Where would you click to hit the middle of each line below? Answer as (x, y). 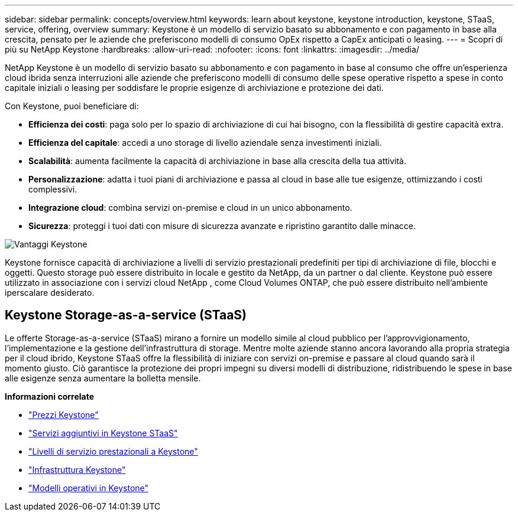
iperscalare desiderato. (50, 293)
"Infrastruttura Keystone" (77, 469)
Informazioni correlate (50, 396)
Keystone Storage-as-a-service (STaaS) (126, 315)
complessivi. (53, 189)
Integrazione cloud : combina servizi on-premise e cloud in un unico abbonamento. (190, 208)
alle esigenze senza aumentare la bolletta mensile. (103, 378)
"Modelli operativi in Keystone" (89, 488)
